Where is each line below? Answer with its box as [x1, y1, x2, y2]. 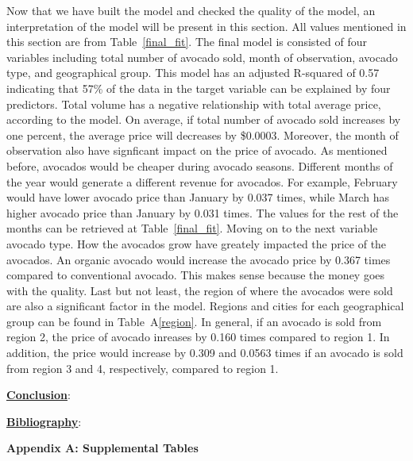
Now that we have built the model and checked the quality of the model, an [6, 2, 376, 18]
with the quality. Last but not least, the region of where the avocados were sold [6, 282, 393, 298]
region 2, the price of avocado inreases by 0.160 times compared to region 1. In [6, 328, 390, 345]
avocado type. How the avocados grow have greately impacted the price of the [6, 235, 387, 252]
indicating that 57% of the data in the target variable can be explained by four [6, 79, 391, 96]
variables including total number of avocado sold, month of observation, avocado [6, 48, 398, 65]
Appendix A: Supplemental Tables [6, 440, 199, 456]
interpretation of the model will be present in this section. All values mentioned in [6, 17, 407, 34]
